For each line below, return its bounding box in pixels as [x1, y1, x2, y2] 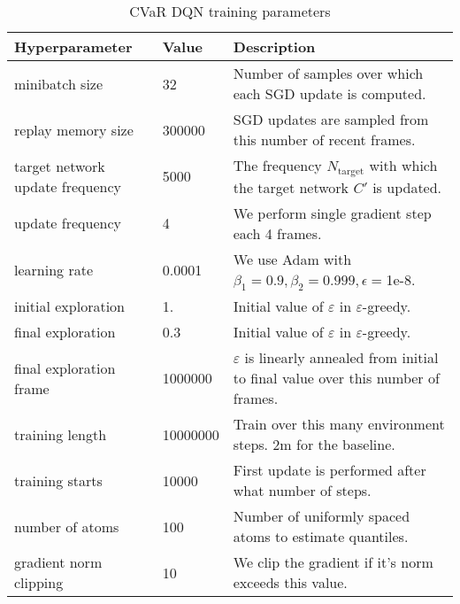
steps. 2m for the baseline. [233, 434, 395, 455]
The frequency [233, 155, 322, 175]
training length [14, 423, 107, 445]
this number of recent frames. [233, 129, 416, 150]
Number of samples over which [233, 63, 424, 83]
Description [233, 36, 316, 57]
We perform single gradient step [233, 202, 432, 223]
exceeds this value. [233, 572, 348, 593]
